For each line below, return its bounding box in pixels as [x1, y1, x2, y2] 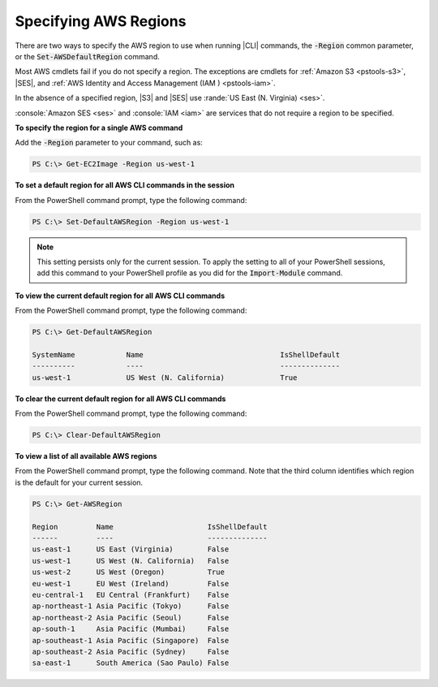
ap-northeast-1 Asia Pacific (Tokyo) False [32, 602, 230, 611]
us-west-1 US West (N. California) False [32, 556, 230, 565]
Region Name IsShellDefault [32, 522, 268, 531]
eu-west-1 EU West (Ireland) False [32, 579, 230, 588]
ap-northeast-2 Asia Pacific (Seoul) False [32, 613, 230, 622]
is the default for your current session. [15, 477, 144, 487]
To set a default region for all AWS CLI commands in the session [15, 180, 235, 190]
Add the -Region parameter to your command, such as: [15, 138, 203, 148]
